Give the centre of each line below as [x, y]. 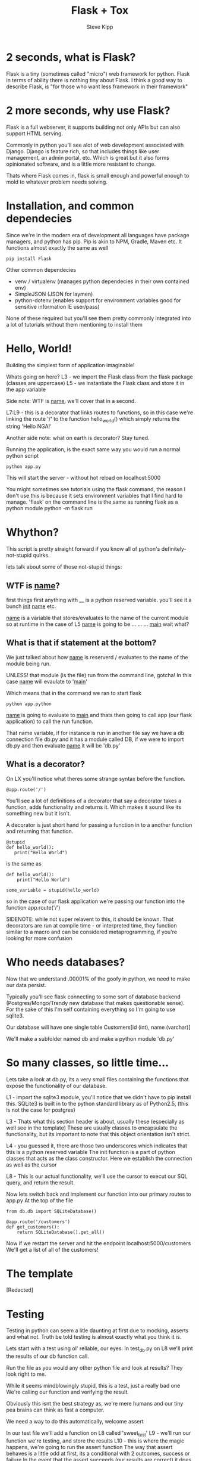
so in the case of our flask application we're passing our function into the [96, 901]
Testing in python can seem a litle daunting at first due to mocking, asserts [97, 1330]
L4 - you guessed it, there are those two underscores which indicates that [97, 1146]
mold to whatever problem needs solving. [57, 182]
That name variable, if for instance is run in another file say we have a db [95, 733]
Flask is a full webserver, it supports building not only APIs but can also [93, 127]
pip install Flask [29, 259]
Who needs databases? [66, 962]
